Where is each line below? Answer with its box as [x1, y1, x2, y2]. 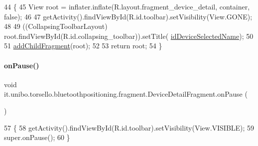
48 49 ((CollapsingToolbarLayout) [4, 21, 108, 31]
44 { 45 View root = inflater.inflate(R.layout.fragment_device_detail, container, [4, 1, 250, 11]
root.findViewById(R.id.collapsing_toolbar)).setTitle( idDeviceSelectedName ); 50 [4, 30, 254, 41]
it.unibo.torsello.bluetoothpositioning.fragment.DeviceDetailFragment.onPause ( [4, 89, 248, 99]
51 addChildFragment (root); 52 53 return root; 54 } [4, 40, 162, 51]
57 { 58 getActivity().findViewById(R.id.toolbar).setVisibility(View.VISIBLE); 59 [4, 122, 255, 133]
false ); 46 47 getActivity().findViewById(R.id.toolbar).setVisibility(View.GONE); [4, 11, 253, 21]
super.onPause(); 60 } [4, 132, 70, 143]
